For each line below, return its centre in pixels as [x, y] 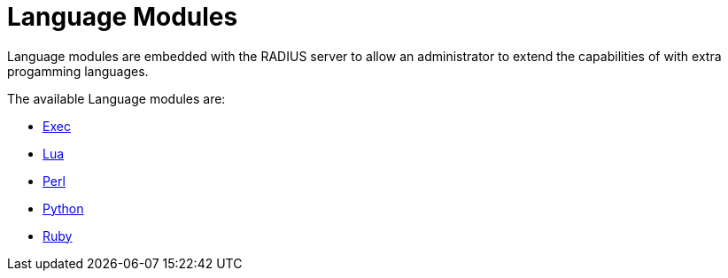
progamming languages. [78, 71]
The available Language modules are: [116, 98]
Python [63, 208]
